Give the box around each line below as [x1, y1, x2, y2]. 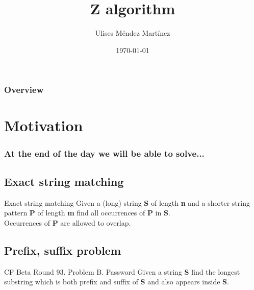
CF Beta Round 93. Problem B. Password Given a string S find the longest [4, 266, 240, 277]
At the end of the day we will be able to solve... [4, 147, 205, 159]
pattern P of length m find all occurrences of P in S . [4, 207, 170, 218]
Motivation [4, 115, 83, 136]
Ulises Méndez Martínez [95, 28, 170, 38]
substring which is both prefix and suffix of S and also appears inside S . [4, 276, 229, 287]
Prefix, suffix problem [4, 242, 121, 258]
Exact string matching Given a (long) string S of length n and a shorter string [4, 197, 250, 208]
